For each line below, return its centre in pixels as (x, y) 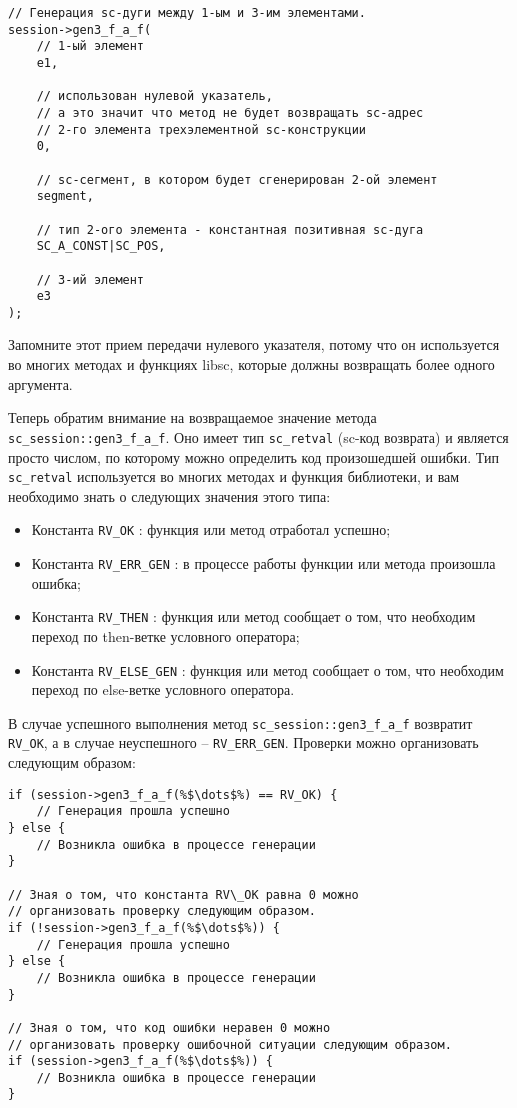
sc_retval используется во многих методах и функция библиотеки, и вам (234, 476)
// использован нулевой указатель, (154, 96)
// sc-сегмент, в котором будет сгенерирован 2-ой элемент (237, 179)
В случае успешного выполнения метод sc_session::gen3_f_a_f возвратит (240, 722)
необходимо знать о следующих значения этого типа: (169, 495)
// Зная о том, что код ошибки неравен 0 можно (169, 1027)
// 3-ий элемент (90, 279)
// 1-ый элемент (90, 46)
